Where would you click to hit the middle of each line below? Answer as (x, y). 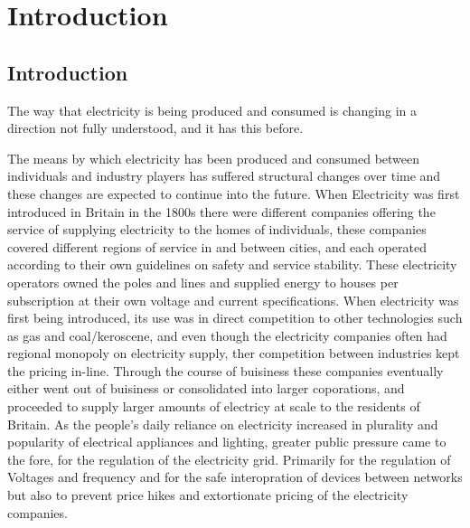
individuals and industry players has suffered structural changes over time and (224, 176)
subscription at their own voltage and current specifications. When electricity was (233, 300)
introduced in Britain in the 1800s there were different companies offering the (221, 211)
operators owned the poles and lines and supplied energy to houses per (203, 282)
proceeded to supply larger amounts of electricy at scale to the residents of (214, 406)
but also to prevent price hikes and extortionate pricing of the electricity (208, 495)
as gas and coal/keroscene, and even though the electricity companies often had (227, 335)
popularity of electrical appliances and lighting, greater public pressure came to (227, 442)
